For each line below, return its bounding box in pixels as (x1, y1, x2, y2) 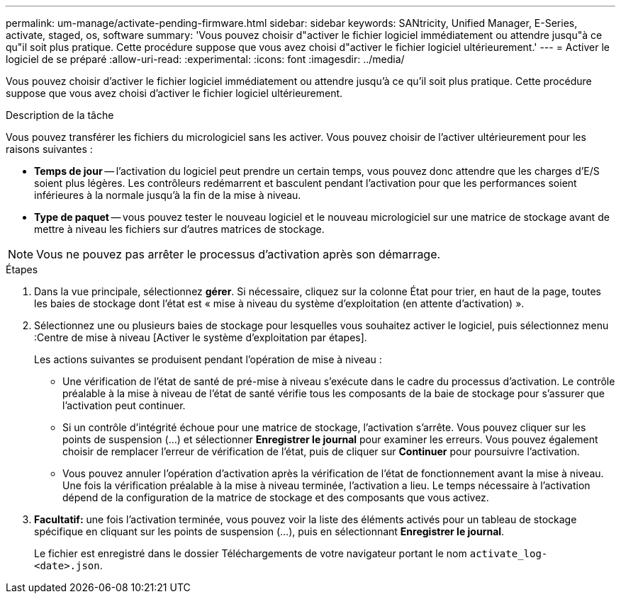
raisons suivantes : (6, 143, 93, 155)
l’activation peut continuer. (62, 399, 186, 411)
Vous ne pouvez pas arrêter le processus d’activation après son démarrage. (36, 247, 441, 261)
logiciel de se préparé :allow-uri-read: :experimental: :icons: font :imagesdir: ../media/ (6, 53, 405, 65)
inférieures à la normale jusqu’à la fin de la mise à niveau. (34, 189, 301, 201)
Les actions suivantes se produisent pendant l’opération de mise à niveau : (34, 353, 382, 365)
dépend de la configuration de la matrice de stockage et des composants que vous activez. (62, 491, 489, 503)
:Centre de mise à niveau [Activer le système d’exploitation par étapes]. (34, 331, 367, 343)
